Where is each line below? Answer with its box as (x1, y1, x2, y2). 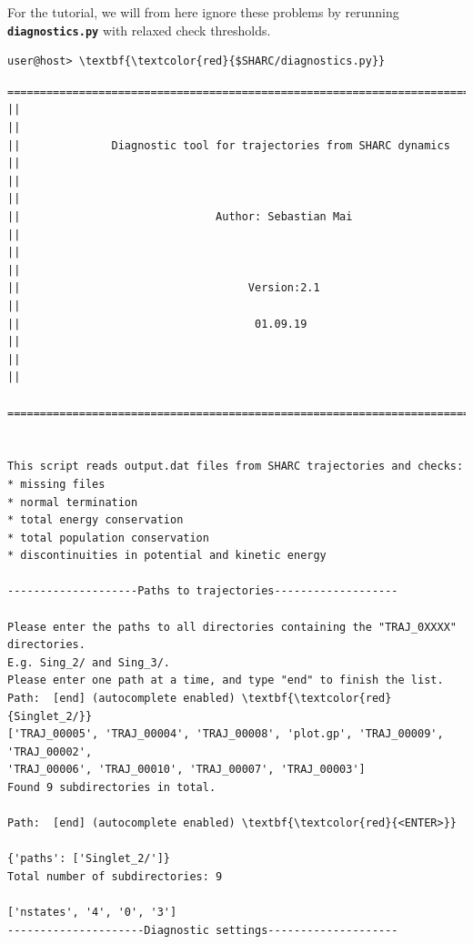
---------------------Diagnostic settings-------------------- (7, 923, 398, 937)
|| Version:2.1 (7, 281, 320, 295)
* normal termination (7, 495, 138, 509)
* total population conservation (7, 531, 209, 544)
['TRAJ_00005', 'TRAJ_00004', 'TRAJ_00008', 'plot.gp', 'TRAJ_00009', (7, 727, 444, 741)
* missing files (7, 477, 106, 491)
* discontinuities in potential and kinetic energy (7, 549, 327, 563)
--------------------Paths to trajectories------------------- (7, 584, 398, 598)
